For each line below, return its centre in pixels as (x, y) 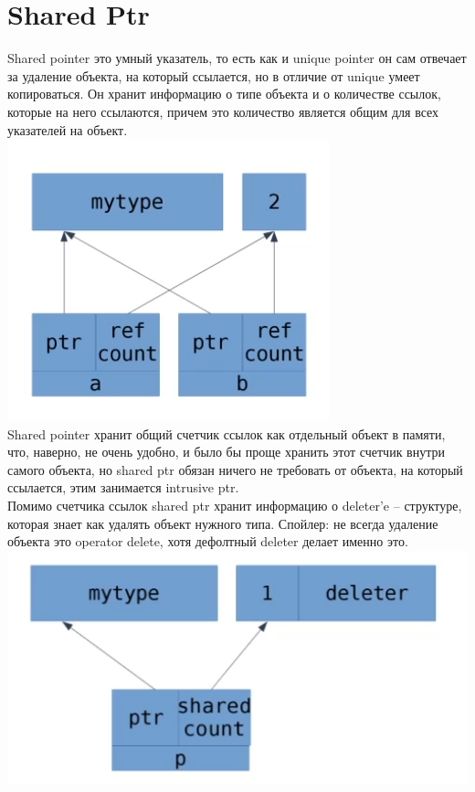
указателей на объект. (68, 129)
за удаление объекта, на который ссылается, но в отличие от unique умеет (214, 75)
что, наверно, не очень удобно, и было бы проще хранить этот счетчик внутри (226, 452)
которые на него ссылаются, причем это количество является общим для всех (223, 111)
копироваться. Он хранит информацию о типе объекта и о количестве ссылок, (224, 94)
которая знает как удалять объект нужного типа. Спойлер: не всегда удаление (223, 523)
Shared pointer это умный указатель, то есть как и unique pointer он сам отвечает (237, 58)
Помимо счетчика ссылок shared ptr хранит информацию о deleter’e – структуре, (235, 506)
